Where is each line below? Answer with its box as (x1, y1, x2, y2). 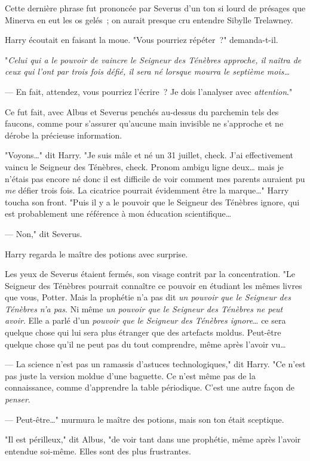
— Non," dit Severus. (5, 227, 82, 239)
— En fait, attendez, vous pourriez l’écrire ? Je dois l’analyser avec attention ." (5, 85, 293, 97)
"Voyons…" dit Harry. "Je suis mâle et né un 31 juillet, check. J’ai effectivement (5, 149, 294, 161)
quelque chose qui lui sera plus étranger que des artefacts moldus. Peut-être (5, 326, 281, 339)
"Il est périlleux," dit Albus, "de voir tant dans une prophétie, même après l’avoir (5, 433, 301, 445)
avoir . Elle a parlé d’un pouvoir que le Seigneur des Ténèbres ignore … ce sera (5, 314, 286, 327)
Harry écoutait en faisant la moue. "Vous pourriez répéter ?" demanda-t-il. (5, 33, 278, 46)
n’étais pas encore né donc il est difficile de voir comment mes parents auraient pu (5, 172, 305, 185)
